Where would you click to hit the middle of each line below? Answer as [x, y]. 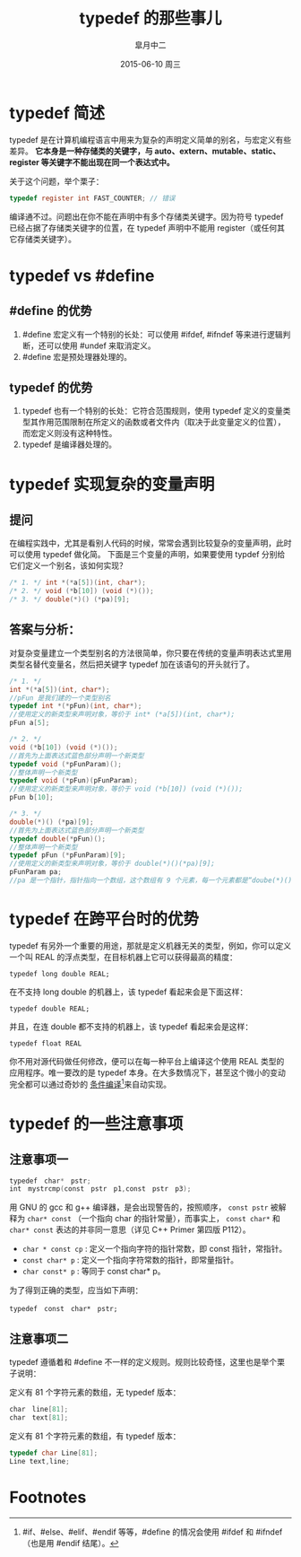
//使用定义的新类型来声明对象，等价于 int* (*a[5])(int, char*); [122, 714]
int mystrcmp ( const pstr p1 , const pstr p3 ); [100, 1189]
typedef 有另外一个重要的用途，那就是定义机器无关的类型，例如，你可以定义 [150, 945]
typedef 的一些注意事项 [96, 1124]
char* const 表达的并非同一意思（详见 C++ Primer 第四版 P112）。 [130, 1229]
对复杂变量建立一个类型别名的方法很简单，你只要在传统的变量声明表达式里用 [150, 652]
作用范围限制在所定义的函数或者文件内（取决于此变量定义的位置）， [162, 422]
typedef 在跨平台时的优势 [104, 919]
